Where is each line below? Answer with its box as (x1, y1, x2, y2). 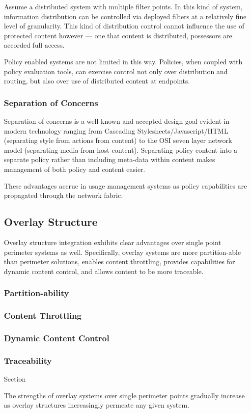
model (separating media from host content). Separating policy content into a (4, 144, 238, 155)
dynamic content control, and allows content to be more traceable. (4, 266, 204, 276)
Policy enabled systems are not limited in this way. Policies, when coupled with (4, 56, 243, 66)
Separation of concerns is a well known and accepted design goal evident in (4, 115, 230, 126)
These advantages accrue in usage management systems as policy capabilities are (4, 180, 247, 191)
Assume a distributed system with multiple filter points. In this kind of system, (4, 1, 243, 11)
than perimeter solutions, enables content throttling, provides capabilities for (4, 256, 235, 267)
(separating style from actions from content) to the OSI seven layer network (4, 135, 232, 145)
